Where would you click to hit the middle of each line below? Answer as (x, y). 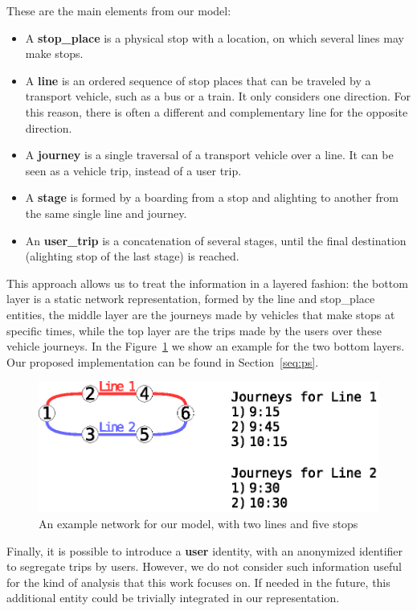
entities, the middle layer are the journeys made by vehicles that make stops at (201, 314)
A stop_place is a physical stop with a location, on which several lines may (215, 37)
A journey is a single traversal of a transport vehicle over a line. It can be (209, 155)
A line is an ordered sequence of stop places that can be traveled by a (198, 80)
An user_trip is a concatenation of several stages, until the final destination (216, 240)
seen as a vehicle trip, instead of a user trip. (133, 170)
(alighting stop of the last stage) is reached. (132, 256)
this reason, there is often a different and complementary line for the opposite (217, 111)
